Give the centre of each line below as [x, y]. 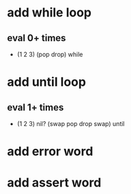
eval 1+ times [35, 107]
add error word [50, 151]
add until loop [47, 82]
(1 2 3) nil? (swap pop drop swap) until [71, 124]
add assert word [54, 183]
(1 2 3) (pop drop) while [50, 54]
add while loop [49, 13]
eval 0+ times [37, 38]
